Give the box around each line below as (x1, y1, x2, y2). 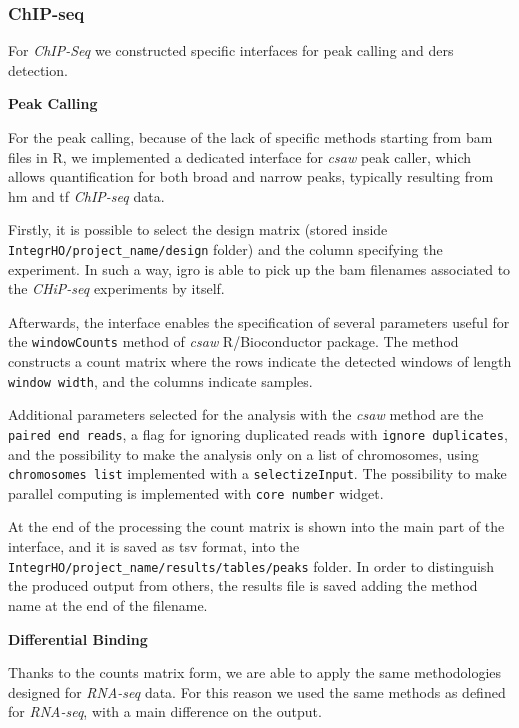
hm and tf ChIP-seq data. (8, 185, 165, 206)
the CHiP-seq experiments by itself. (8, 278, 225, 299)
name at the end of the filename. (8, 594, 208, 615)
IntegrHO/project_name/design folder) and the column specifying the (8, 238, 443, 259)
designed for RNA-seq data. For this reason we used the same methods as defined (8, 681, 506, 702)
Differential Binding (8, 628, 148, 649)
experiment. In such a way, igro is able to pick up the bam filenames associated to (8, 258, 511, 279)
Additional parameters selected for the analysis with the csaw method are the (8, 404, 484, 425)
